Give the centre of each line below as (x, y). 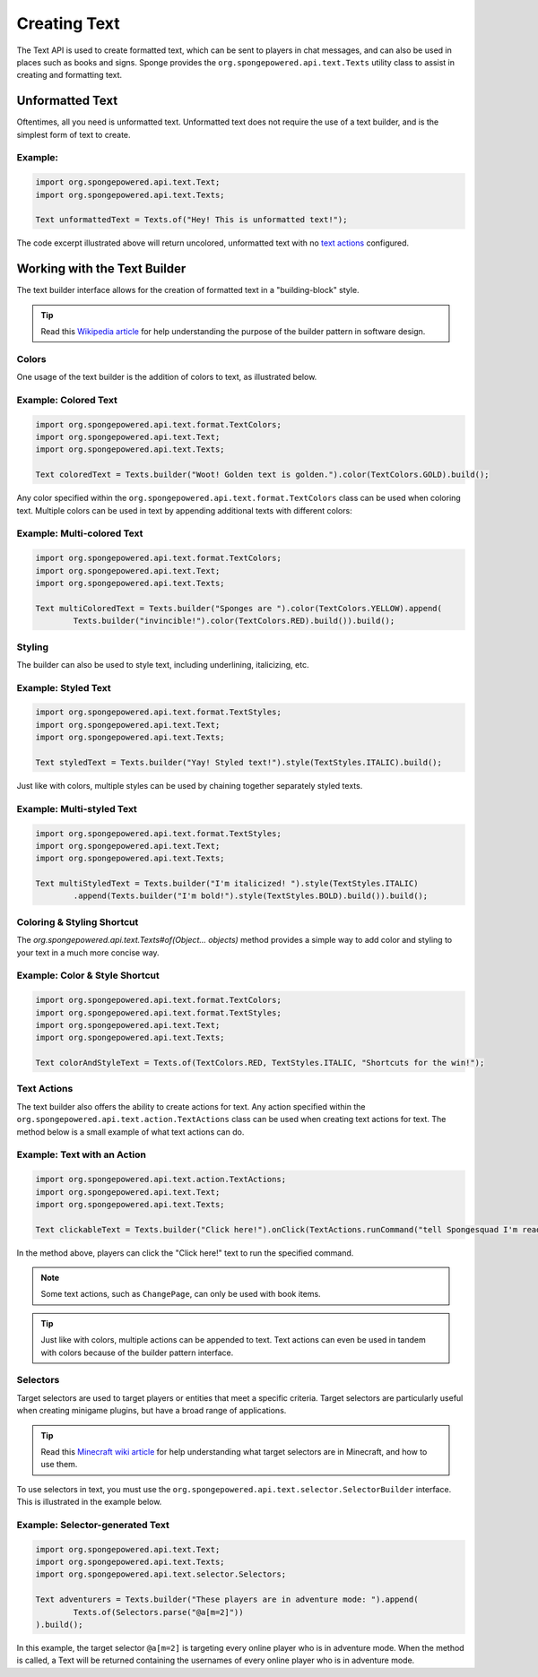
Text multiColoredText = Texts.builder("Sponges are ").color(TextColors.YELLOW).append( (239, 608)
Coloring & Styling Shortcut (78, 921)
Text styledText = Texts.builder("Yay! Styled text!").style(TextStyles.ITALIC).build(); (239, 762)
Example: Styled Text (64, 687)
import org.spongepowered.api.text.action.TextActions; (161, 1180)
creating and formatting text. (69, 75)
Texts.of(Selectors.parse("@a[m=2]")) (158, 1612)
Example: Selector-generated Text (93, 1525)
